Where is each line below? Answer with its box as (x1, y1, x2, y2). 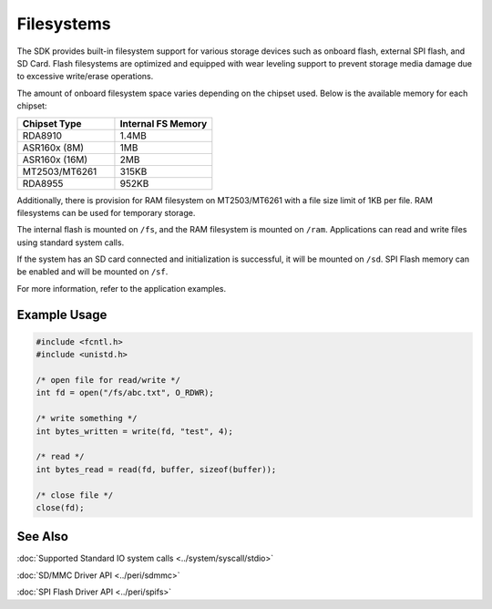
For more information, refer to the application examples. (16, 283, 227, 294)
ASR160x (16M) (22, 153, 88, 166)
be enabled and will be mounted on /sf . (16, 266, 169, 277)
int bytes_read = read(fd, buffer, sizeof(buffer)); (36, 464, 277, 474)
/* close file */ (36, 490, 114, 501)
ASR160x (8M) (22, 141, 85, 154)
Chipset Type (22, 117, 82, 129)
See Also (16, 529, 68, 544)
